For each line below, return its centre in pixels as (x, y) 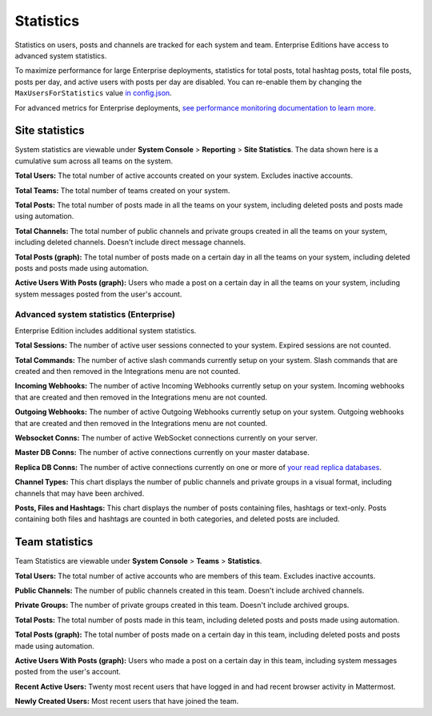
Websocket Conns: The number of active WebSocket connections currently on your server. (166, 437)
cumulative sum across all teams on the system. (94, 161)
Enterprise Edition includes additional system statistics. (106, 330)
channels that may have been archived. (80, 493)
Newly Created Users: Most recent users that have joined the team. (127, 702)
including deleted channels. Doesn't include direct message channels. (130, 242)
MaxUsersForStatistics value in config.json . (93, 93)
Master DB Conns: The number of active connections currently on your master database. (162, 453)
